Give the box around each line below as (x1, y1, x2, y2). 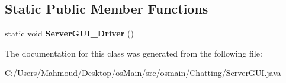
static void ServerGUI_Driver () (5, 27, 134, 39)
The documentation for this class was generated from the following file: (5, 47, 262, 59)
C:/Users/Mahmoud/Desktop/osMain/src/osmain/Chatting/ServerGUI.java (5, 67, 281, 79)
